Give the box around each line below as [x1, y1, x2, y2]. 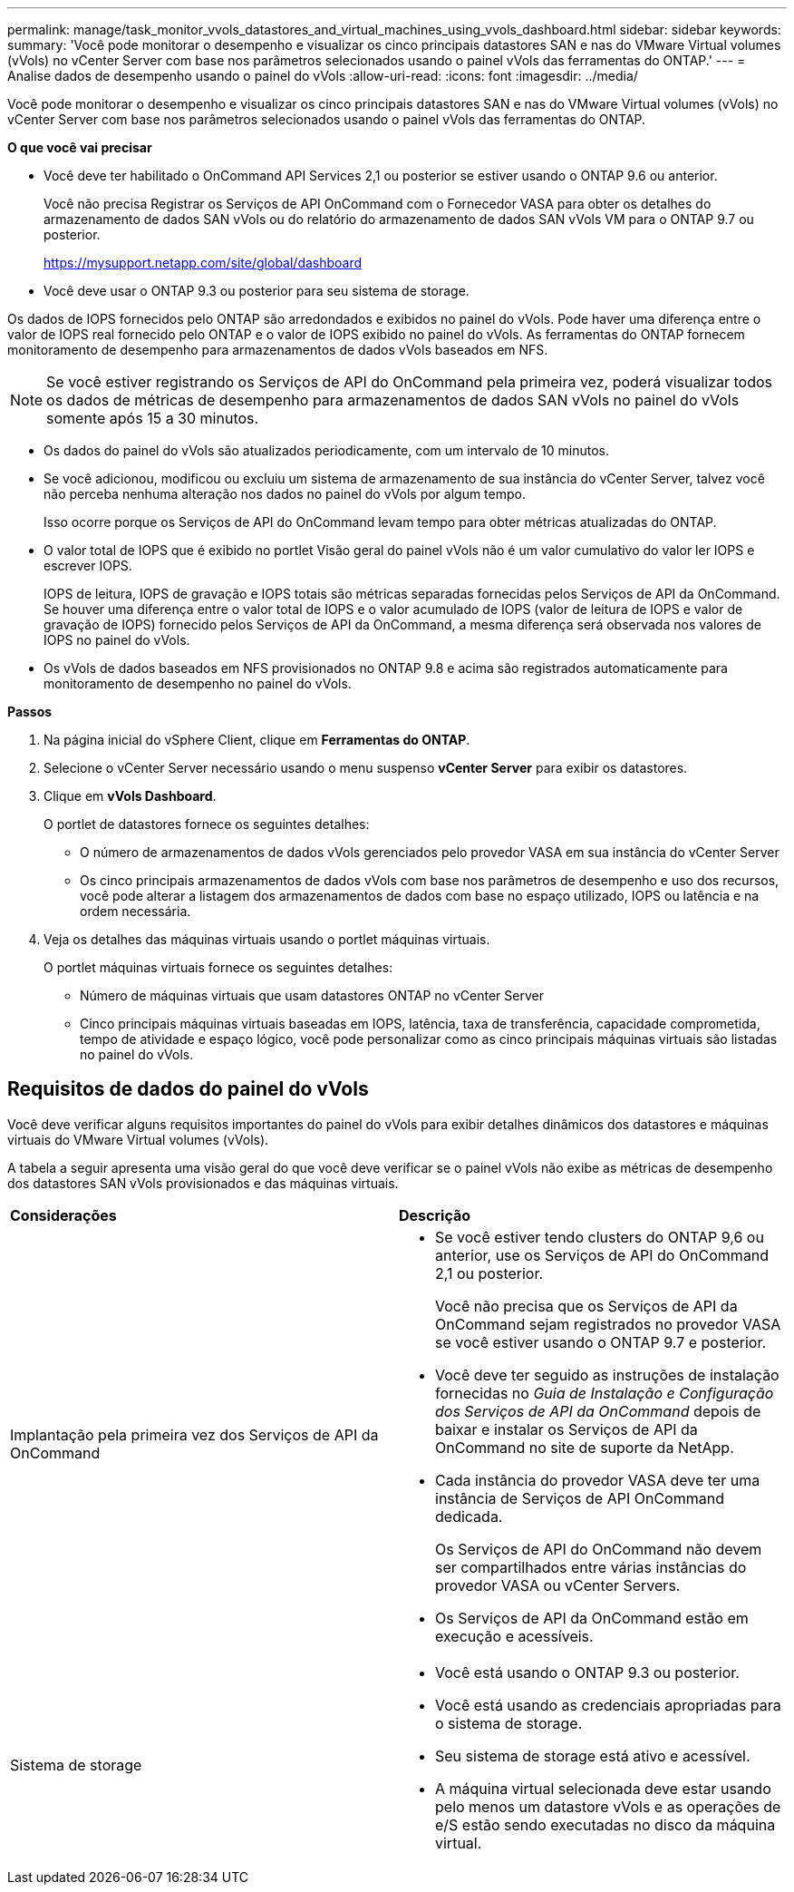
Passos [7, 704, 53, 719]
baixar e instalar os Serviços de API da [435, 1419, 698, 1439]
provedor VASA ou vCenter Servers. [435, 1575, 681, 1595]
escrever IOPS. [44, 558, 132, 573]
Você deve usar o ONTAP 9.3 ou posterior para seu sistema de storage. [44, 283, 470, 298]
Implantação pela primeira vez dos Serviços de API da [10, 1425, 379, 1444]
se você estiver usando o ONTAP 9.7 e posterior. [435, 1332, 767, 1351]
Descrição [399, 1205, 471, 1224]
